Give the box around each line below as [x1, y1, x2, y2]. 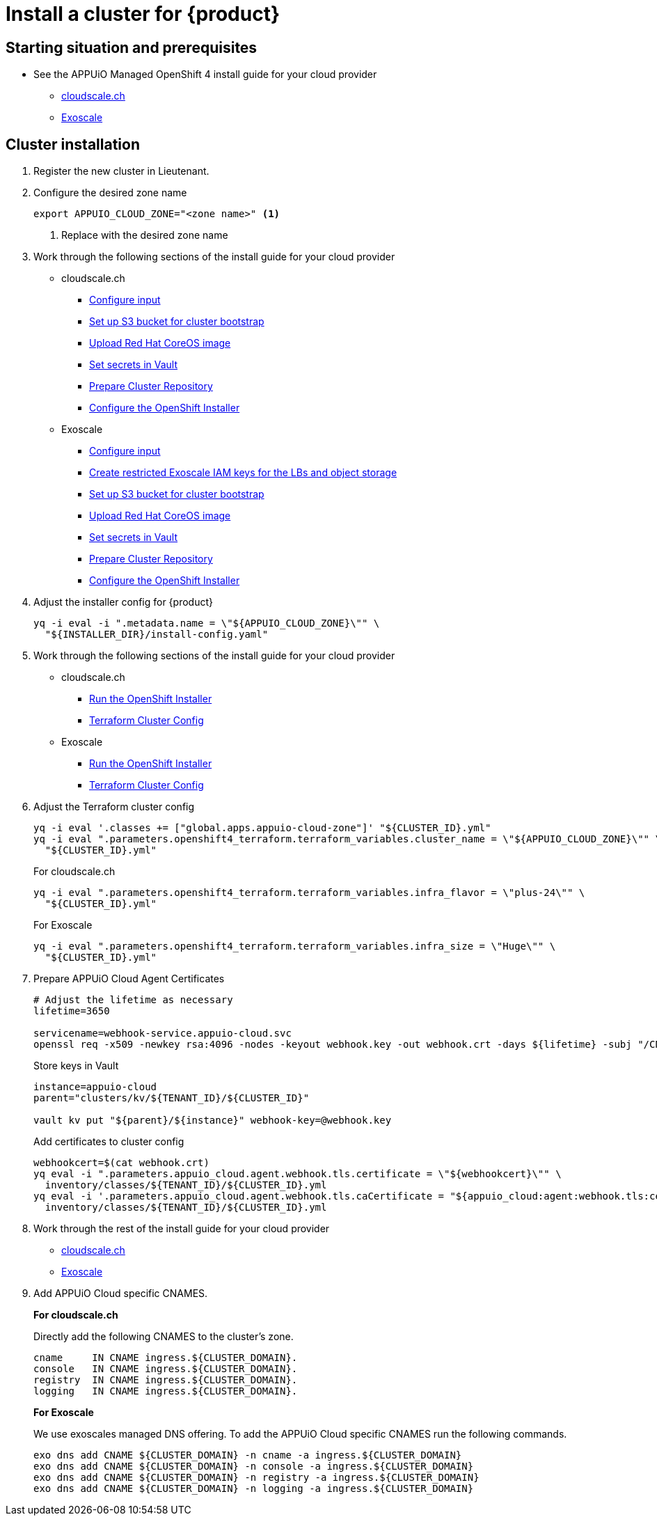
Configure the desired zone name [33, 187, 187, 199]
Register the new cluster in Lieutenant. [33, 165, 209, 178]
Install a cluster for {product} [6, 2, 280, 26]
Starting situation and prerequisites [6, 38, 258, 56]
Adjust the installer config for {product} [33, 596, 213, 608]
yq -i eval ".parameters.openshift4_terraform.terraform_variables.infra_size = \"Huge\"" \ [33, 941, 556, 952]
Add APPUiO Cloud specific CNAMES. [33, 1287, 208, 1300]
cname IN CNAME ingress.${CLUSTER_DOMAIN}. [33, 1352, 298, 1364]
